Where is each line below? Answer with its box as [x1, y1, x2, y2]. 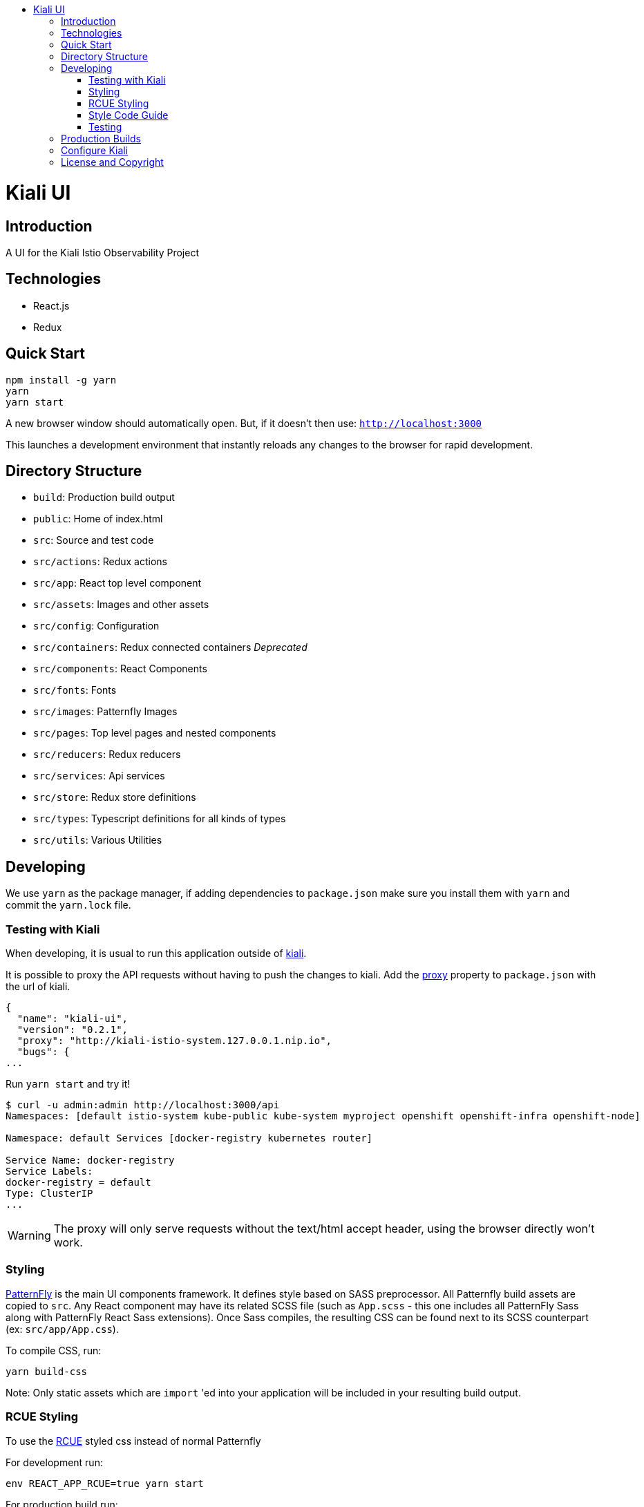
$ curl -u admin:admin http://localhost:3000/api [6, 1099, 280, 1111]
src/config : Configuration [33, 620, 160, 632]
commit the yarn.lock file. [6, 899, 131, 911]
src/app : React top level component [33, 577, 202, 589]
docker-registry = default [6, 1177, 151, 1188]
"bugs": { [17, 1046, 70, 1058]
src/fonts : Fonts [33, 684, 117, 696]
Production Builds [61, 133, 141, 144]
